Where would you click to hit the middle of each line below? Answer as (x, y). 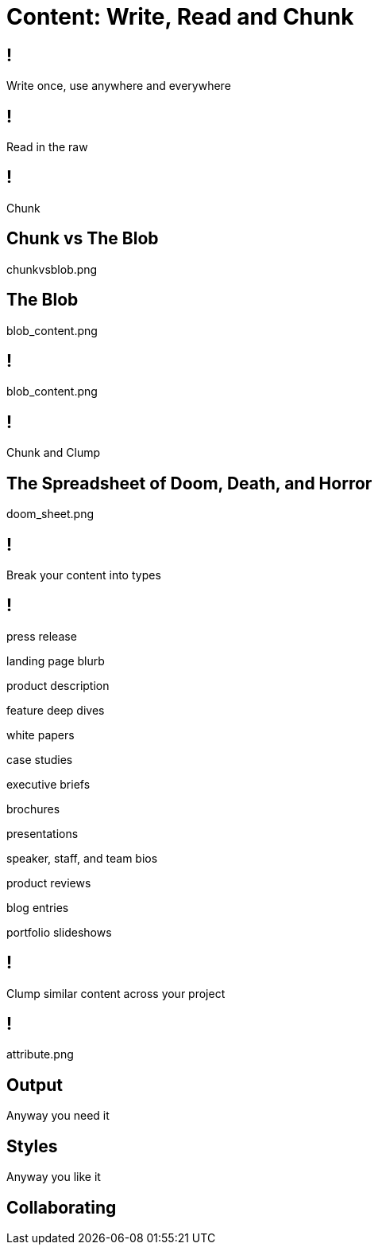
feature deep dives (56, 710)
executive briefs (48, 784)
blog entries (38, 907)
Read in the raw (47, 147)
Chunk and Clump (54, 453)
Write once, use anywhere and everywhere (119, 86)
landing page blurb (56, 661)
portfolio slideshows (59, 932)
